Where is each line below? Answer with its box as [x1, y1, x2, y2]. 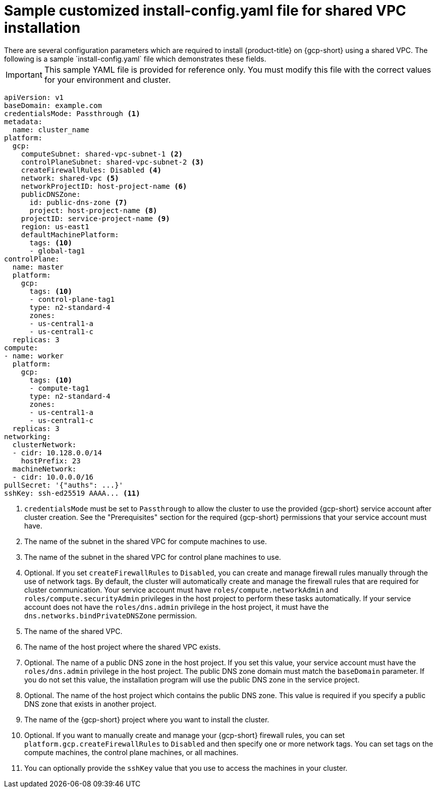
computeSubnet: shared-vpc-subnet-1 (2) [21, 149, 183, 158]
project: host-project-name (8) [29, 206, 157, 215]
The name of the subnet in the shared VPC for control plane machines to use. [24, 552, 281, 561]
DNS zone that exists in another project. [24, 699, 156, 708]
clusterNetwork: [12, 440, 77, 449]
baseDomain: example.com [4, 101, 102, 110]
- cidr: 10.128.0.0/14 [12, 448, 102, 457]
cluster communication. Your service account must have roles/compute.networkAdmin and [24, 585, 339, 594]
